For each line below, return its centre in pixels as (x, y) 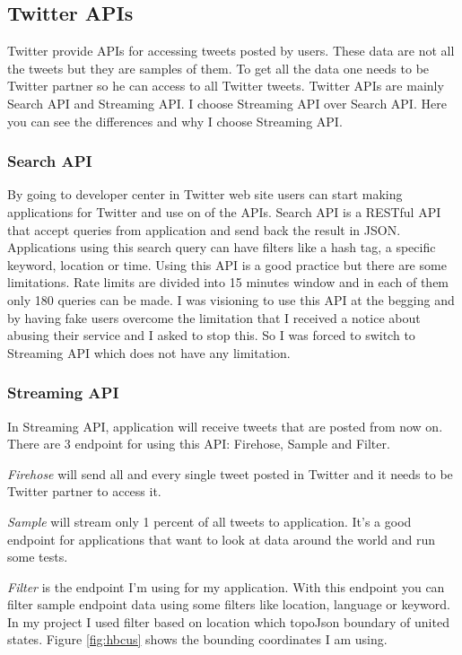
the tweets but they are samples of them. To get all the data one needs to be (218, 68)
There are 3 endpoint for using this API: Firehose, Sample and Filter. (199, 444)
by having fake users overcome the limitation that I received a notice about (214, 317)
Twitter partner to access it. (84, 491)
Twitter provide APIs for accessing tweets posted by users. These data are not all (231, 51)
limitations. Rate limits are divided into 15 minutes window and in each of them (228, 282)
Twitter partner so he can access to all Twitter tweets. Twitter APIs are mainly (226, 86)
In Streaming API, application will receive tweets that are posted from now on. (225, 426)
